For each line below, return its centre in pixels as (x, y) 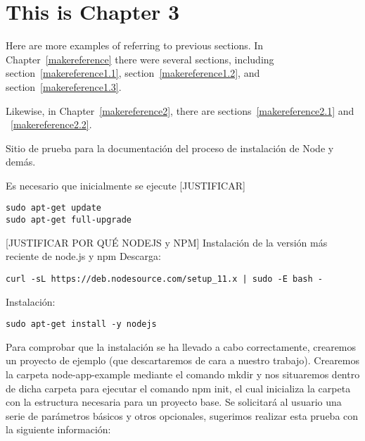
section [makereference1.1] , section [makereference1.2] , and (133, 73)
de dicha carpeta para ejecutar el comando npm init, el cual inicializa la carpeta (178, 388)
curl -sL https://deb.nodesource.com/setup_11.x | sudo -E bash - (165, 279)
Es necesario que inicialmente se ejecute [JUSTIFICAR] (126, 185)
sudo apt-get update (54, 208)
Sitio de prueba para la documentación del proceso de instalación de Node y (170, 148)
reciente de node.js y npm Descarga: (83, 256)
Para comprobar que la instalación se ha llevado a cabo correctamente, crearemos (181, 346)
